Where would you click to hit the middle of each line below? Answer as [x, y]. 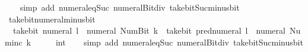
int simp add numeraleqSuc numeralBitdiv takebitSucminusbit [179, 42]
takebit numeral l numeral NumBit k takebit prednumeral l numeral [149, 30]
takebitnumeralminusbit [52, 19]
